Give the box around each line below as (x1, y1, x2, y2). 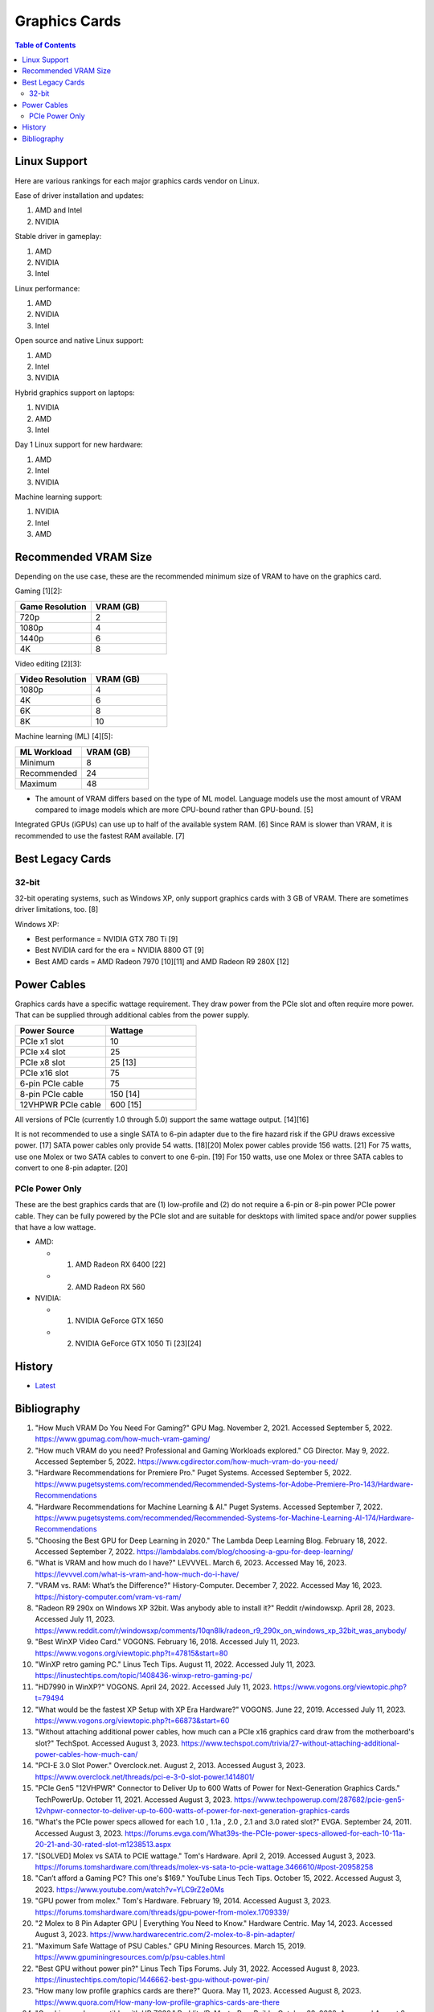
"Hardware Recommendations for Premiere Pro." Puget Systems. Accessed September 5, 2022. (35, 1468, 352, 1478)
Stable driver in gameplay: (14, 232, 102, 241)
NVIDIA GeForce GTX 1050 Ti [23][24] (75, 1338, 202, 1348)
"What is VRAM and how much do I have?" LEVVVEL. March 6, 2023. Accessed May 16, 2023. (35, 1558, 347, 1568)
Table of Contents (14, 40, 76, 50)
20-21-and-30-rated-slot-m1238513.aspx (35, 1840, 172, 1849)
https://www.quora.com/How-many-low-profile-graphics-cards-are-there (35, 1997, 280, 2007)
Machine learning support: (14, 492, 103, 501)
